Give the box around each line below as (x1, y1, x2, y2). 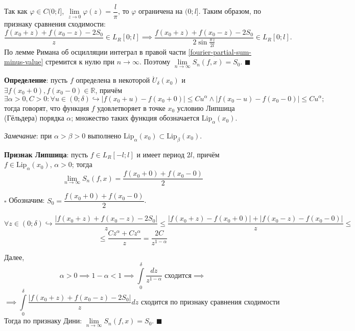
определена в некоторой (76, 75, 150, 85)
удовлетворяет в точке (97, 102, 165, 113)
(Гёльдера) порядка (4, 112, 64, 123)
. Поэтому (139, 56, 171, 67)
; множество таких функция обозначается (71, 112, 200, 123)
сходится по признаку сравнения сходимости (140, 298, 280, 306)
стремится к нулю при (45, 56, 115, 67)
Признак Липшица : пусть (4, 149, 88, 159)
